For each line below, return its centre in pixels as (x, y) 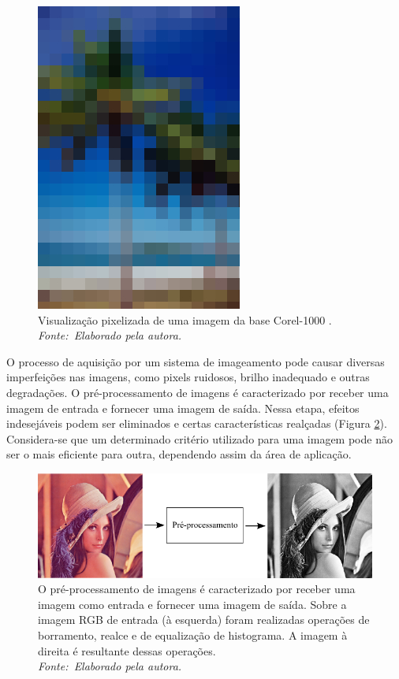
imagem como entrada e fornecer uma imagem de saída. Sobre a (192, 604)
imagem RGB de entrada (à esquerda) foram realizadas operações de (204, 620)
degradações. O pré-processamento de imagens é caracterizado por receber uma (198, 392)
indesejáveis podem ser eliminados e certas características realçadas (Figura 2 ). (197, 423)
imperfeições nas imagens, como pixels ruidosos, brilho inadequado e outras (188, 377)
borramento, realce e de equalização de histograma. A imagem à (193, 634)
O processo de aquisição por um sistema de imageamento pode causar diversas (196, 361)
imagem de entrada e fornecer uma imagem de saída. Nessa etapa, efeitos (183, 408)
